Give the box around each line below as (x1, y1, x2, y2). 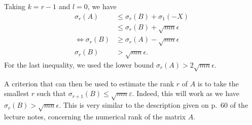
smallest (4, 88, 29, 99)
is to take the (197, 78, 239, 88)
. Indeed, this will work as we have (132, 88, 240, 99)
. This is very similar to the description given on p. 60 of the (59, 100, 248, 110)
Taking (4, 1, 26, 11)
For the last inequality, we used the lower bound (4, 59, 154, 70)
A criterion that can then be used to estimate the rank (4, 78, 174, 88)
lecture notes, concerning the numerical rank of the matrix (4, 111, 186, 121)
